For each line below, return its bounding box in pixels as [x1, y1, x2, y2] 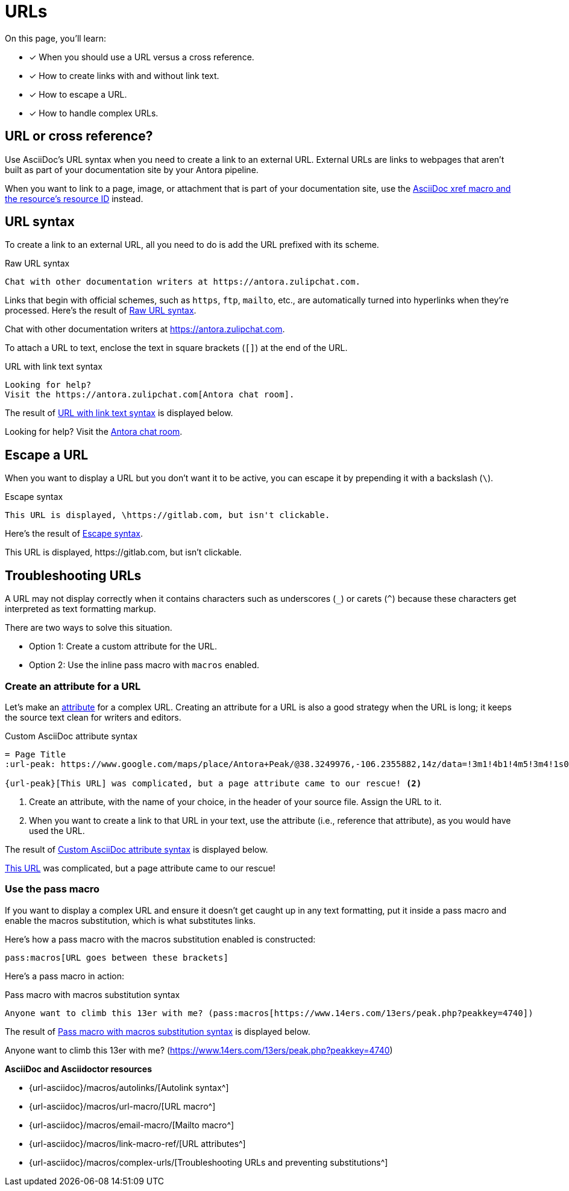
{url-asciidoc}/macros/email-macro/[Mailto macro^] [29, 1119, 234, 1130]
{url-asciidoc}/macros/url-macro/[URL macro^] [29, 1101, 216, 1111]
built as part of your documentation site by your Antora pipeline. [5, 164, 259, 175]
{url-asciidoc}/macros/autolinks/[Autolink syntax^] [29, 1082, 229, 1093]
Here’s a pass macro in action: [5, 970, 125, 981]
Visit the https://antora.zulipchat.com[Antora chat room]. [5, 390, 295, 400]
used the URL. [29, 825, 85, 836]
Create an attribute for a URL [5, 680, 141, 692]
